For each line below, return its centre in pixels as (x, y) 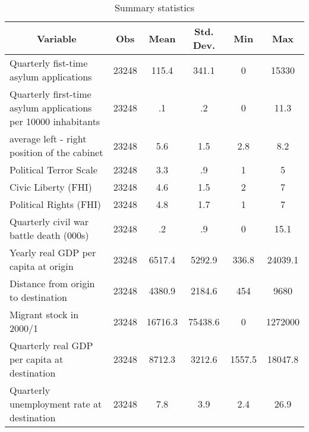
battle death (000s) (49, 235)
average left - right (48, 139)
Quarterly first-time (51, 94)
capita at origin (42, 266)
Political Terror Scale (53, 170)
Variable (56, 38)
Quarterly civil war (49, 221)
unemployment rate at (56, 404)
